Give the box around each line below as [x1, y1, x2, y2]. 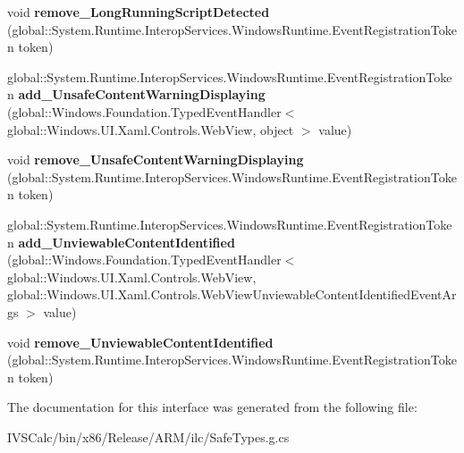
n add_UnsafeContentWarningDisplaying [7, 85, 266, 104]
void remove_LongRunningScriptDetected [7, 3, 270, 21]
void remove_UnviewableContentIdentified [7, 332, 274, 351]
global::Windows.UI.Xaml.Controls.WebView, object [7, 120, 294, 138]
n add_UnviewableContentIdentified [7, 232, 235, 251]
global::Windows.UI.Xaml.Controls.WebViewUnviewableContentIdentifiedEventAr [7, 285, 457, 304]
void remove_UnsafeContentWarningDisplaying [7, 150, 304, 169]
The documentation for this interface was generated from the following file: [7, 398, 418, 416]
